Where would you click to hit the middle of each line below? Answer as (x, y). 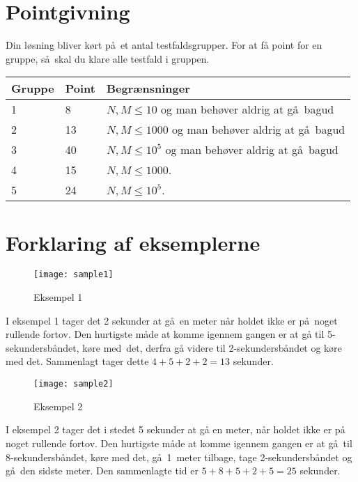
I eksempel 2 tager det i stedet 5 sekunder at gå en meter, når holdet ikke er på (176, 429)
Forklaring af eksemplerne (133, 242)
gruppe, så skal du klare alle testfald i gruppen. (108, 58)
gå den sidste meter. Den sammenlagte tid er (102, 471)
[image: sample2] (73, 384)
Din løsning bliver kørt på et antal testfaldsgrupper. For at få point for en (164, 45)
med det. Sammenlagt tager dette (77, 361)
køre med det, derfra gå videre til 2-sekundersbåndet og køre (212, 347)
